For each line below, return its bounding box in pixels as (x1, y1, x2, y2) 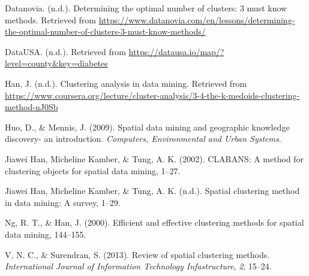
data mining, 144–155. (5, 228, 86, 240)
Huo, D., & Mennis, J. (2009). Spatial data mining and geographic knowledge (5, 120, 290, 133)
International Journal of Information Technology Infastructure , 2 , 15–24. (5, 260, 272, 272)
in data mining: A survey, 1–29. (5, 196, 121, 208)
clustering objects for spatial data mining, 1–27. (5, 164, 181, 177)
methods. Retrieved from (5, 13, 97, 26)
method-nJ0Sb (5, 101, 58, 113)
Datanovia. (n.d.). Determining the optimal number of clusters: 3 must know (5, 2, 287, 14)
